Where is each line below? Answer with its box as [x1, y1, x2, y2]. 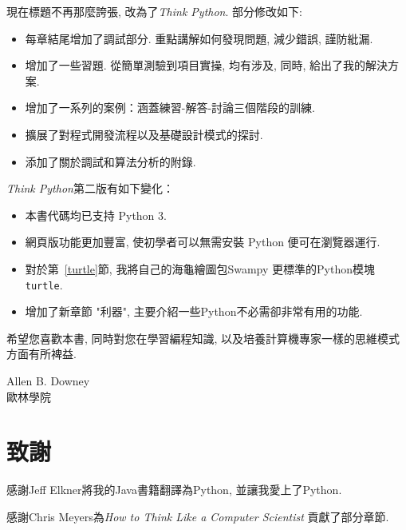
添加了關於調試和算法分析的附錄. [25, 153, 196, 169]
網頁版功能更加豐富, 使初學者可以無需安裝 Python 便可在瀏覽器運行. [25, 233, 380, 250]
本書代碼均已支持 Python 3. [25, 206, 167, 223]
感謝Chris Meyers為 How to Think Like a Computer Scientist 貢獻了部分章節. [6, 508, 389, 524]
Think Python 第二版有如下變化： [6, 180, 174, 197]
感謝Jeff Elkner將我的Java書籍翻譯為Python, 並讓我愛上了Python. [6, 481, 342, 498]
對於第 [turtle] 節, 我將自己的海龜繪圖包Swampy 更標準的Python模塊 [25, 260, 375, 277]
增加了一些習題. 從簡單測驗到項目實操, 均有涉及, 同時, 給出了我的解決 [25, 57, 388, 74]
